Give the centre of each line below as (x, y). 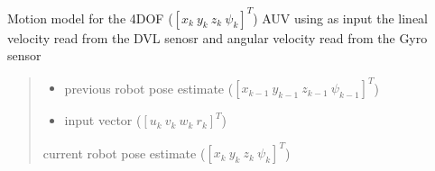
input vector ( (103, 120)
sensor (24, 55)
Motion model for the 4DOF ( (90, 18)
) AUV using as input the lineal (340, 18)
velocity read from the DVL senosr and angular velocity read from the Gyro (217, 37)
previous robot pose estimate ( (149, 88)
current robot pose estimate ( (124, 153)
